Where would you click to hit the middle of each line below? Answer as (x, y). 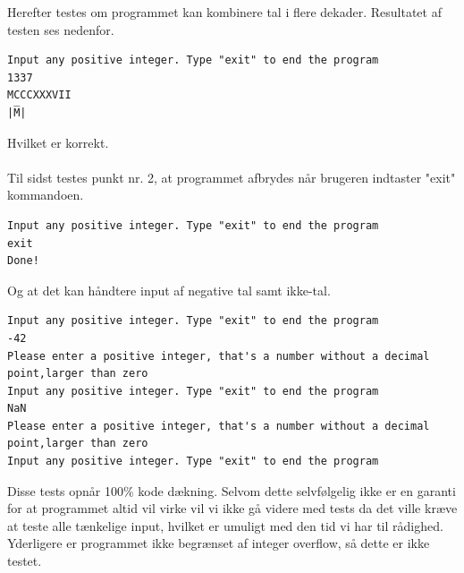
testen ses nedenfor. (61, 29)
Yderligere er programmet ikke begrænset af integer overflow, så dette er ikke (219, 543)
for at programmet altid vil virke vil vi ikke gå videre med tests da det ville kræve (232, 508)
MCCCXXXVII (39, 95)
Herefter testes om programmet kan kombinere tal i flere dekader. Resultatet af (224, 12)
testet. (25, 561)
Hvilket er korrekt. (58, 142)
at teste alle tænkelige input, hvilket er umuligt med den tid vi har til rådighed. (225, 525)
